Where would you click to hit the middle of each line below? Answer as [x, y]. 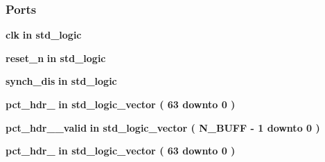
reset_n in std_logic [56, 58]
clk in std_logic [44, 35]
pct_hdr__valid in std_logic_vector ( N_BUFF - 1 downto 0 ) [163, 127]
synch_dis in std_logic [61, 81]
